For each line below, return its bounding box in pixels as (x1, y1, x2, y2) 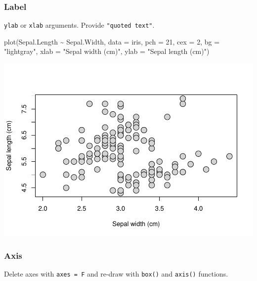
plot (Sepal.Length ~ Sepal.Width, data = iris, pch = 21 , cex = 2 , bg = (4, 36, 220, 47)
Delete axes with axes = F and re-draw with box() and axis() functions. (4, 268, 228, 279)
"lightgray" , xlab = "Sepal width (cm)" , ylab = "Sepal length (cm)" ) (4, 46, 210, 56)
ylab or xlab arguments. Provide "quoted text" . (4, 20, 155, 30)
